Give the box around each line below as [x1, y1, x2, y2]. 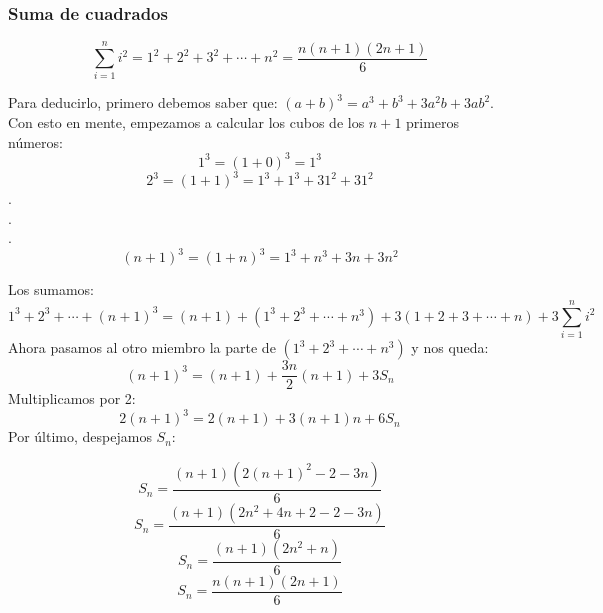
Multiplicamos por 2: [8, 388, 136, 409]
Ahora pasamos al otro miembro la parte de [8, 337, 276, 358]
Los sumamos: [8, 279, 94, 300]
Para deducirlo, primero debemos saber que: [8, 92, 278, 113]
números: [8, 131, 63, 152]
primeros [406, 111, 460, 132]
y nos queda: [411, 337, 489, 358]
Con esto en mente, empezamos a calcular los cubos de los [8, 111, 365, 132]
